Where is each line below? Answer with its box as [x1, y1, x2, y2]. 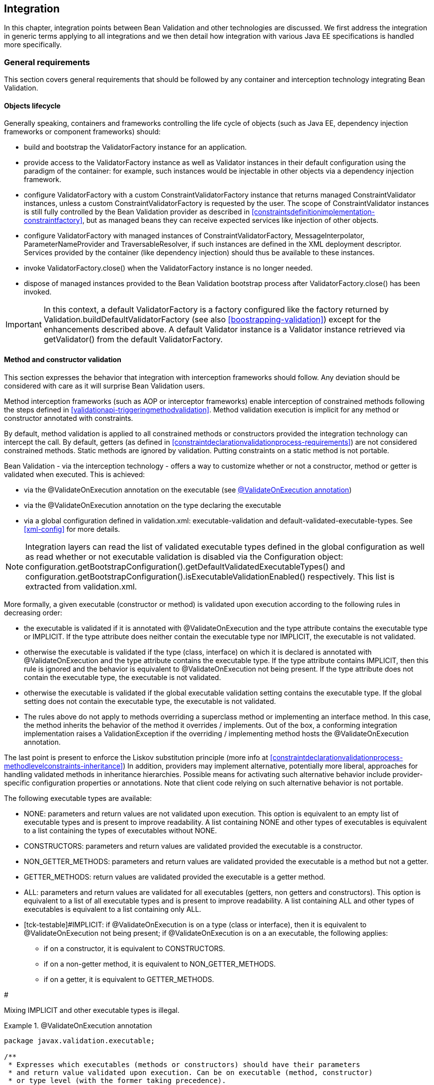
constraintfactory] [24, 216, 83, 225]
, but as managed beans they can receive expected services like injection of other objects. [82, 216, 379, 225]
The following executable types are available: [4, 793, 152, 802]
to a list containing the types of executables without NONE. [24, 826, 217, 835]
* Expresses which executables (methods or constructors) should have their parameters [8, 1060, 360, 1069]
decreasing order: [4, 608, 62, 617]
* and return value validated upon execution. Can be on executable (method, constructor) [8, 1068, 373, 1077]
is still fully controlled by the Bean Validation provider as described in [24, 207, 250, 216]
